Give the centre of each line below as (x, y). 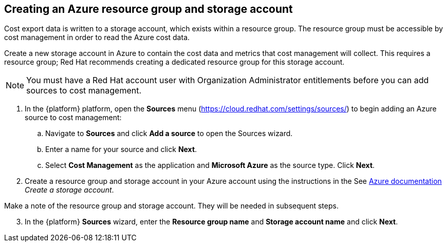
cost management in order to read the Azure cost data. (97, 37)
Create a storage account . (69, 190)
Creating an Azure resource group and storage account (148, 9)
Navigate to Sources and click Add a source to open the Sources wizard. (169, 134)
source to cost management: (73, 118)
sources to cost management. (84, 91)
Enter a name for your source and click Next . (121, 149)
